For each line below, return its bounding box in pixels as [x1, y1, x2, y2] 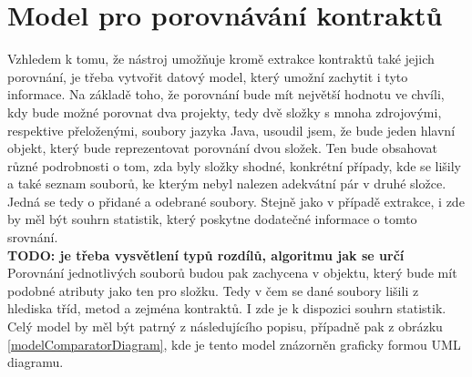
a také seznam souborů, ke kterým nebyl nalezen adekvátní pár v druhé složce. [7, 174, 446, 193]
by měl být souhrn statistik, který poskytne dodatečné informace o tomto [7, 209, 417, 229]
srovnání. [7, 228, 58, 247]
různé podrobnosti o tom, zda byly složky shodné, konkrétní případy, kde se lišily [7, 156, 461, 175]
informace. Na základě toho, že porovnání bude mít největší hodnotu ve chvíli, [7, 85, 445, 104]
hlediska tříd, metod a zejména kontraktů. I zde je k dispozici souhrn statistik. [7, 299, 446, 318]
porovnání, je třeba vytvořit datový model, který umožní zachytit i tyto [7, 66, 408, 86]
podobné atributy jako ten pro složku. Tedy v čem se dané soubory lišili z [7, 280, 419, 300]
